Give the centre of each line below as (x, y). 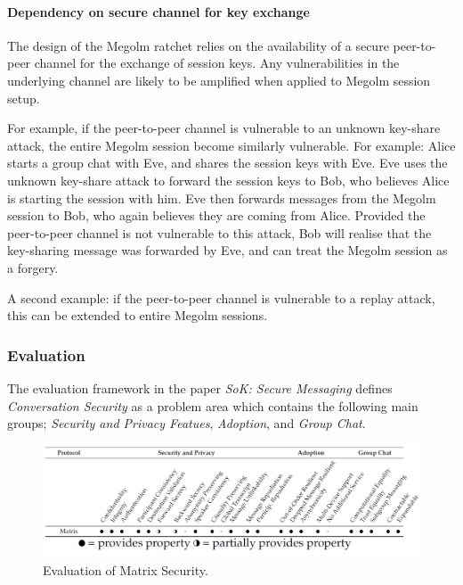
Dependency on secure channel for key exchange (158, 11)
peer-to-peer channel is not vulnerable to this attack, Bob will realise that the (219, 232)
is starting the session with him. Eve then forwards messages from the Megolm (222, 198)
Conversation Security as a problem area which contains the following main (213, 405)
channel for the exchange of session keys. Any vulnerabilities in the (217, 63)
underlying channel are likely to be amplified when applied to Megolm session (219, 80)
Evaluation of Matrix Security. (126, 569)
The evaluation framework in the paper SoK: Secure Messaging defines (200, 387)
